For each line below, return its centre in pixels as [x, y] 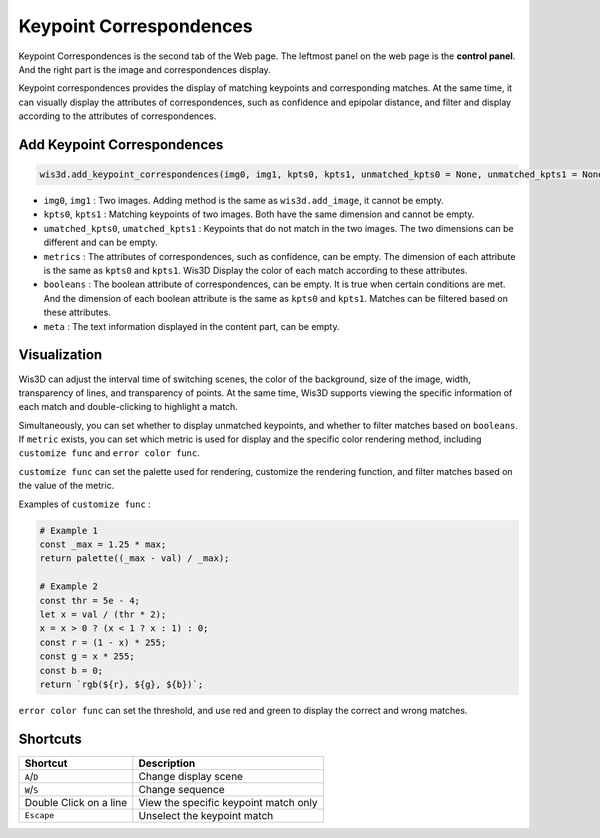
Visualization [60, 355]
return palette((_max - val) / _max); [134, 558]
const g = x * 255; [87, 656]
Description [167, 763]
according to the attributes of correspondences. [117, 116]
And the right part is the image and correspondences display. [145, 69]
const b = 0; [71, 670]
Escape [39, 815]
